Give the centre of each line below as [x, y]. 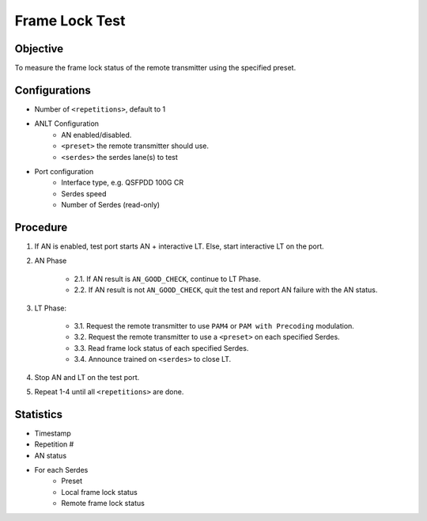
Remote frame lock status [103, 504]
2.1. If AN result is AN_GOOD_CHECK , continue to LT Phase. [167, 279]
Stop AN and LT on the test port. [87, 377]
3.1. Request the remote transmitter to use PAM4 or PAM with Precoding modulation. [214, 325]
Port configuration [64, 171]
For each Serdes [61, 470]
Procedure [41, 227]
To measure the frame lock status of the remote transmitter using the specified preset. [155, 68]
